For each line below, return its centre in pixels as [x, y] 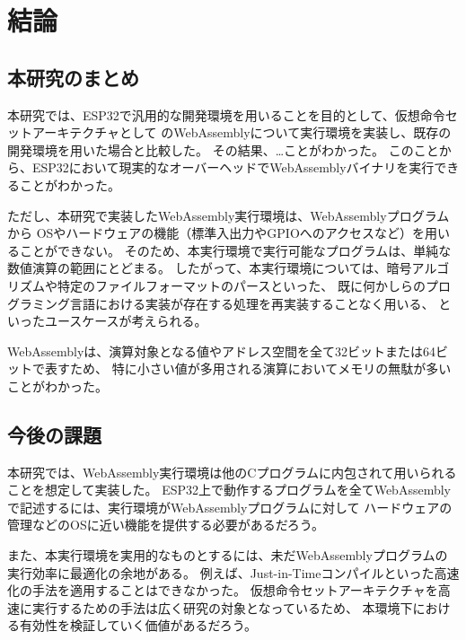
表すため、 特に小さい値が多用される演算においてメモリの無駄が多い [248, 368]
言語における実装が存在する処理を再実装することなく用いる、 [252, 303]
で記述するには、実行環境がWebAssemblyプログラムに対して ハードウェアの [230, 507]
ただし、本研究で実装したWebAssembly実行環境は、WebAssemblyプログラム [229, 215]
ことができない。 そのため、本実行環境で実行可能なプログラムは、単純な [235, 250]
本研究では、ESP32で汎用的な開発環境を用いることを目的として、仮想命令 [226, 114]
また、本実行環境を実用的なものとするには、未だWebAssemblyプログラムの [228, 555]
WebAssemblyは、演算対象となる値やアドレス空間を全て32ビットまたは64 [221, 351]
